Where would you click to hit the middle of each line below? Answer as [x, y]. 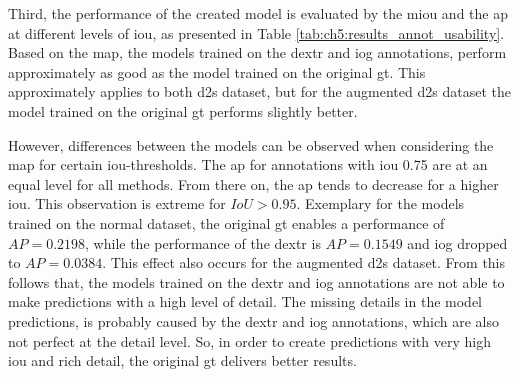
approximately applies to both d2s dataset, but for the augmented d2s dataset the [259, 91]
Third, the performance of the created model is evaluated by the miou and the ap [258, 13]
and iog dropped [457, 242]
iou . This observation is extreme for [117, 203]
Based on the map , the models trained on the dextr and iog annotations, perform [257, 52]
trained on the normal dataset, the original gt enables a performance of [226, 222]
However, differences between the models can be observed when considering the [251, 144]
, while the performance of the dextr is [203, 242]
